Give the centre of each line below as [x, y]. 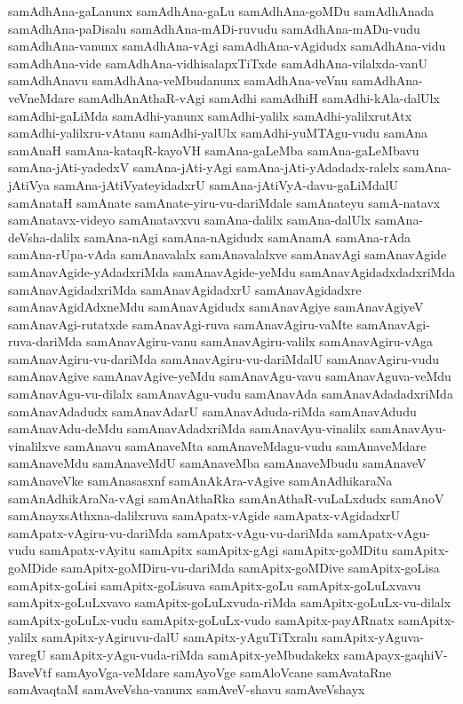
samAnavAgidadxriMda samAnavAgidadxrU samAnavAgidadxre [185, 289]
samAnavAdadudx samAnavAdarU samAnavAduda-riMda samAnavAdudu [212, 411]
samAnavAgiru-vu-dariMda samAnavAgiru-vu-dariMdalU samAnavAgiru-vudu [224, 358]
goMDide [33, 567]
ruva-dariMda [45, 341]
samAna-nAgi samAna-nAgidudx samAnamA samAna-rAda [247, 237]
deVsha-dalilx [44, 237]
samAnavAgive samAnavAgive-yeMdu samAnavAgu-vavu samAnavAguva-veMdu [230, 376]
